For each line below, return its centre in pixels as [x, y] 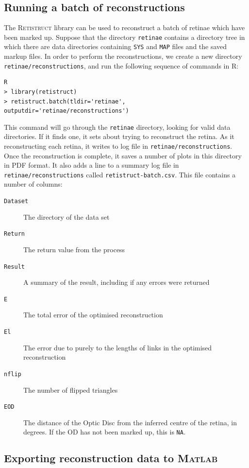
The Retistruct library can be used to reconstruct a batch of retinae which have [124, 27]
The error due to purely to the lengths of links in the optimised [118, 347]
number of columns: [33, 184]
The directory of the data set [66, 217]
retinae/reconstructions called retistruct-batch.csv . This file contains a [120, 174]
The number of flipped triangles [71, 390]
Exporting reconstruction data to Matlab [111, 458]
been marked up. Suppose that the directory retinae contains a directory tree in [124, 37]
